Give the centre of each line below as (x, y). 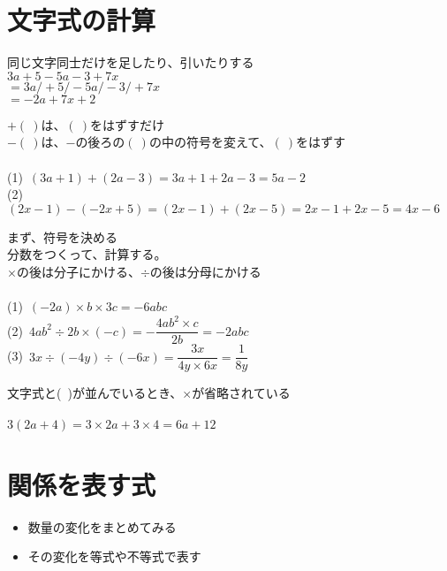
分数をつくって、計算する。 (87, 254)
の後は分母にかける (205, 271)
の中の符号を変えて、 (210, 142)
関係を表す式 (82, 484)
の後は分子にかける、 (78, 271)
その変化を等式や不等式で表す (114, 556)
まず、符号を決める (63, 236)
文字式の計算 (82, 20)
